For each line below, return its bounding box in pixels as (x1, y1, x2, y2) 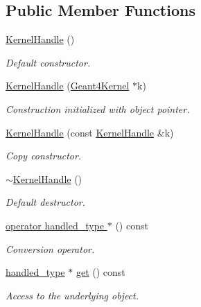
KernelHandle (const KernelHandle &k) (6, 125, 174, 139)
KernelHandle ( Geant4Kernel (6, 78, 130, 93)
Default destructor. (6, 195, 86, 209)
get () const (76, 265, 125, 279)
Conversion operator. (6, 241, 95, 256)
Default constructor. (6, 55, 91, 69)
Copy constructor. (6, 148, 82, 163)
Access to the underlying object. (6, 288, 139, 302)
